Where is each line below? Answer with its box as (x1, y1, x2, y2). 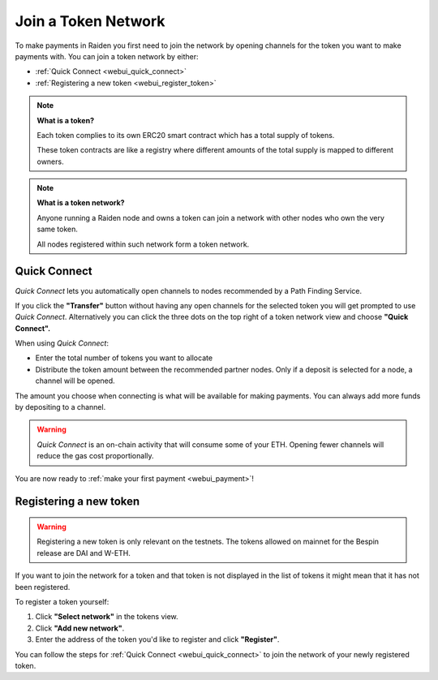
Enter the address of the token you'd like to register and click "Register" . (35, 635, 280, 644)
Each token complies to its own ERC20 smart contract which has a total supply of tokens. (36, 130, 335, 140)
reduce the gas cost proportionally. (36, 451, 154, 461)
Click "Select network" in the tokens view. (35, 612, 178, 622)
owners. (36, 157, 64, 166)
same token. (36, 224, 79, 235)
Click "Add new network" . (35, 623, 125, 633)
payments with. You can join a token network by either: (15, 51, 199, 61)
